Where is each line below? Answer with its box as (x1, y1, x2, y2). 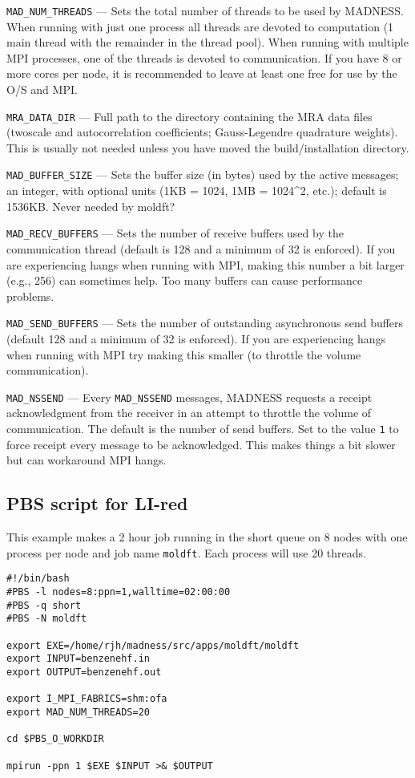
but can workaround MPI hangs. (6, 452, 167, 468)
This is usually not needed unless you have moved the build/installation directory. (6, 139, 409, 156)
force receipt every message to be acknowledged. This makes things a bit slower (6, 436, 396, 452)
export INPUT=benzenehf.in (6, 653, 150, 665)
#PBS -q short (6, 599, 82, 611)
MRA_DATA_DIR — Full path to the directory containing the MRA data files (6, 107, 373, 124)
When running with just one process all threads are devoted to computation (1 (6, 18, 394, 34)
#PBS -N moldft (6, 613, 87, 625)
